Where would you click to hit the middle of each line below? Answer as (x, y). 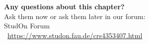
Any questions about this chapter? (64, 6)
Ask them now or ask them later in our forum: (75, 16)
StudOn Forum (27, 26)
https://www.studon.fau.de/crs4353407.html (75, 35)
